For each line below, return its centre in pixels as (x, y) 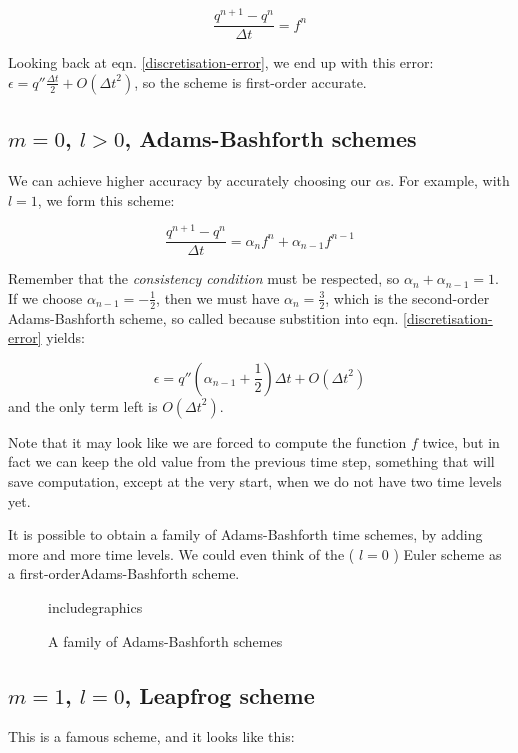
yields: (65, 337)
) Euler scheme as (447, 553)
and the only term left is (83, 405)
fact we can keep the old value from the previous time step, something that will (251, 461)
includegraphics (95, 607)
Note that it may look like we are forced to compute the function (207, 441)
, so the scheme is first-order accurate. (250, 81)
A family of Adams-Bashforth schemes (165, 640)
